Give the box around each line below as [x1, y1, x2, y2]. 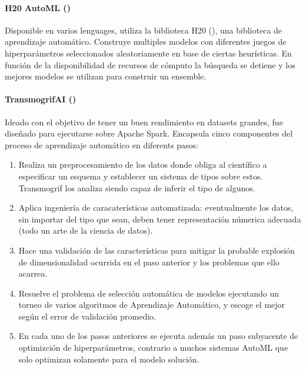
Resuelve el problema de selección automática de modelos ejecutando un [18, 287, 279, 299]
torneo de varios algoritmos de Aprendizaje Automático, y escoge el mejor [18, 298, 285, 311]
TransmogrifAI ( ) [5, 93, 76, 105]
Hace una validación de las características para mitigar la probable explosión [18, 244, 295, 256]
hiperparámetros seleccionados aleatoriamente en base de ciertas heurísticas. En [5, 46, 292, 59]
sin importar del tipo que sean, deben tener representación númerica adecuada [18, 212, 301, 225]
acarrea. [18, 267, 48, 280]
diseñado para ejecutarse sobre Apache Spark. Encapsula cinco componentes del [5, 127, 293, 139]
